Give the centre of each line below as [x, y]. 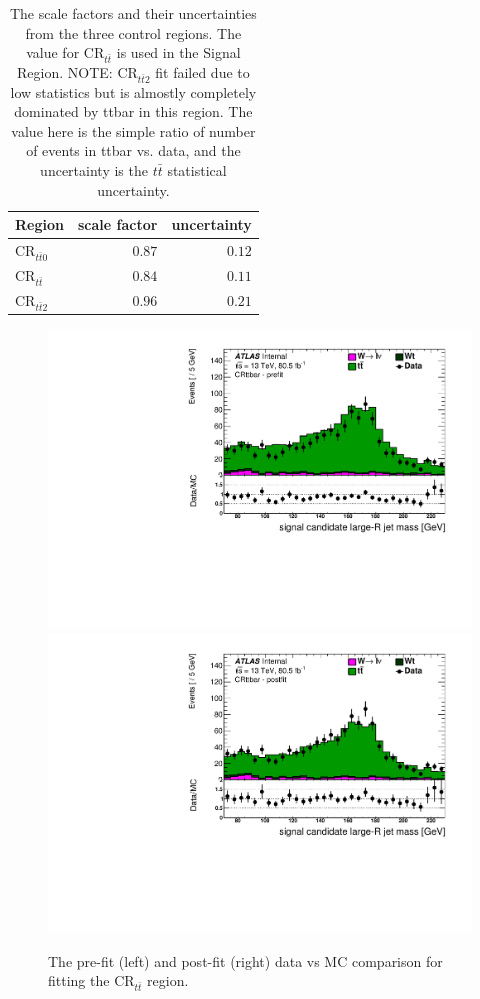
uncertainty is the [94, 170]
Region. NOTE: [65, 71]
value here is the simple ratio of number [133, 130]
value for [53, 52]
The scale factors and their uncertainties [133, 13]
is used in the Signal [178, 52]
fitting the [79, 980]
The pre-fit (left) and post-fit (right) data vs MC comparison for [245, 960]
